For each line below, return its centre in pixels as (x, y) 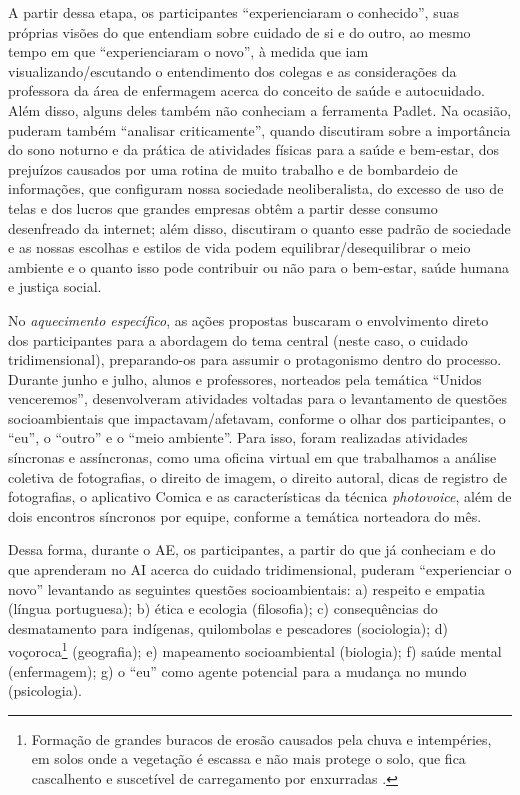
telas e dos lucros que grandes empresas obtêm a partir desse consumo (223, 207)
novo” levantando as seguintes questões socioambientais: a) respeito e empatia (246, 588)
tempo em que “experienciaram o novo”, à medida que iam (188, 51)
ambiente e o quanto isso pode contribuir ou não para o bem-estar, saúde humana (258, 266)
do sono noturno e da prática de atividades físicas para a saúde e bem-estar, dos (254, 149)
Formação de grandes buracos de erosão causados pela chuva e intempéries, (261, 738)
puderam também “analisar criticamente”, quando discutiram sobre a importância (259, 129)
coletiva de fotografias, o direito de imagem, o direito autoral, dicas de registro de (257, 476)
